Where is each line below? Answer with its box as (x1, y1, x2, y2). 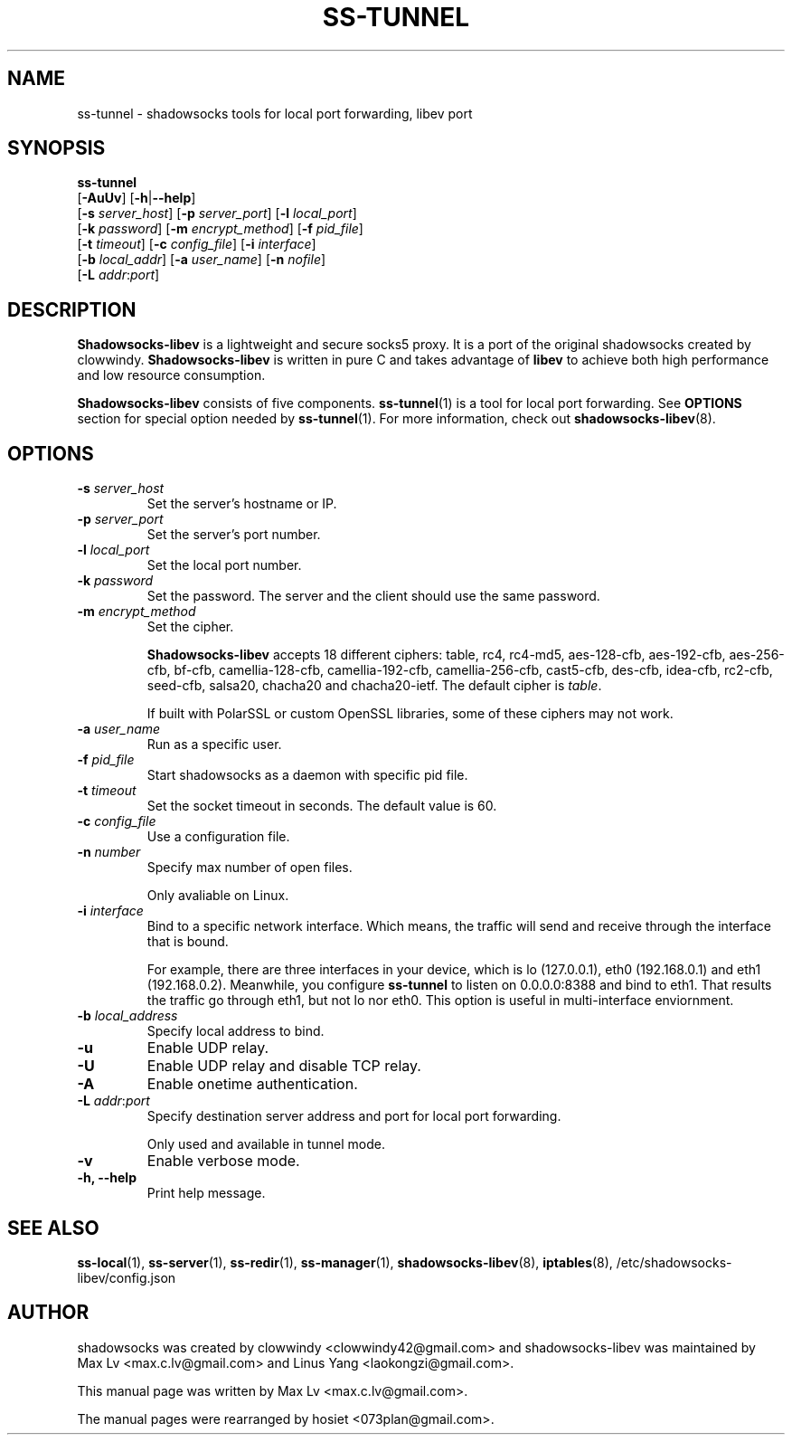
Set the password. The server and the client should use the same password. (146, 588, 600, 604)
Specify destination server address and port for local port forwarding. (146, 1108, 561, 1124)
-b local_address (77, 1008, 178, 1024)
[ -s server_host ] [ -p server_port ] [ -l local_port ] (77, 205, 357, 222)
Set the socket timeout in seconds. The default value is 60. (146, 798, 497, 814)
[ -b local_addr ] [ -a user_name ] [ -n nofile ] (77, 251, 326, 268)
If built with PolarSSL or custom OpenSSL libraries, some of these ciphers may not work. (146, 706, 674, 722)
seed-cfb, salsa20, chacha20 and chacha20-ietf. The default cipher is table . (146, 678, 602, 694)
